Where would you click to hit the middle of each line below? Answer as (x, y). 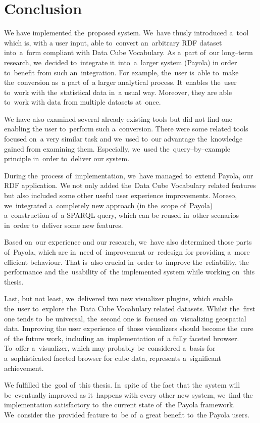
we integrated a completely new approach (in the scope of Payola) (109, 205)
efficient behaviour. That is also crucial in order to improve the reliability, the (126, 262)
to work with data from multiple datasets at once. (83, 102)
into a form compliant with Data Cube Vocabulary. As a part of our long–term (128, 52)
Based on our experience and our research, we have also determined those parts (128, 242)
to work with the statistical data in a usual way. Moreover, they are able (118, 92)
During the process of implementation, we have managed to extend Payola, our (129, 175)
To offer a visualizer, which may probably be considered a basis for (110, 348)
